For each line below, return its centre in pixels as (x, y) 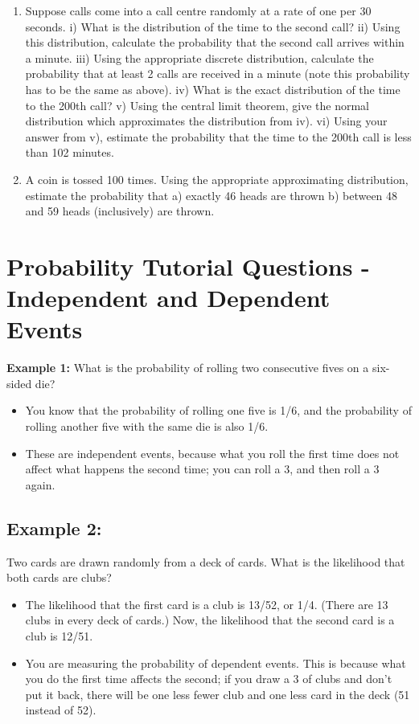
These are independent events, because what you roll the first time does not (212, 453)
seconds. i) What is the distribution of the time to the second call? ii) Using (213, 26)
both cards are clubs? (59, 577)
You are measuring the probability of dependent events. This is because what (216, 663)
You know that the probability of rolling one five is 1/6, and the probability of (218, 410)
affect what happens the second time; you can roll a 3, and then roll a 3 (202, 469)
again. (40, 484)
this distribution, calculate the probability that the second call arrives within (215, 42)
